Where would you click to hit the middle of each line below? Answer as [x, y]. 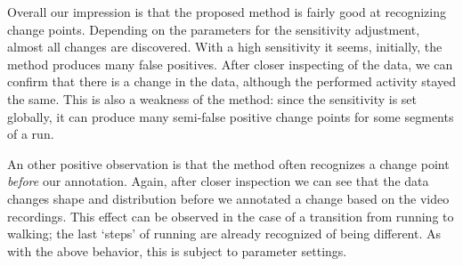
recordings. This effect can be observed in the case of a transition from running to [231, 216]
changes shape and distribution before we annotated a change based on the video [228, 198]
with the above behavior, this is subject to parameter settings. [177, 250]
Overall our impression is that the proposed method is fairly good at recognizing [227, 12]
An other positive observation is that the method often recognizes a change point [228, 163]
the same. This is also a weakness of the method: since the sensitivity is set [212, 98]
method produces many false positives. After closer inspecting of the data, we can [230, 64]
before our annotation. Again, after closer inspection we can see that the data [218, 181]
